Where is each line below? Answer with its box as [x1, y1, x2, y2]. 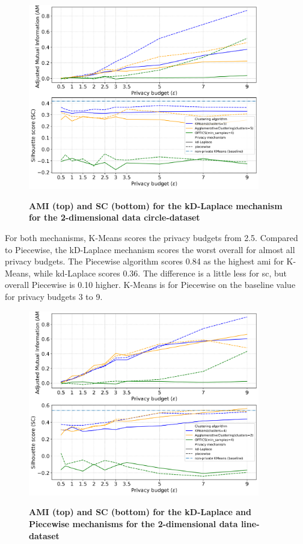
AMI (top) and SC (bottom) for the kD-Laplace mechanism [29, 199, 283, 212]
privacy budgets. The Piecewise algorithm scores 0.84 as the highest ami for [5, 255, 284, 267]
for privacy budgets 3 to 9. [5, 290, 103, 302]
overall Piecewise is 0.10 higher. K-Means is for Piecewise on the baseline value [5, 278, 296, 291]
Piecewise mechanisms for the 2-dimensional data [29, 518, 238, 530]
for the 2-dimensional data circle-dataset [29, 211, 200, 224]
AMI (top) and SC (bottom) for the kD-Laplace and [29, 506, 251, 518]
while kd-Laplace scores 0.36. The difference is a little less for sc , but [33, 266, 287, 279]
